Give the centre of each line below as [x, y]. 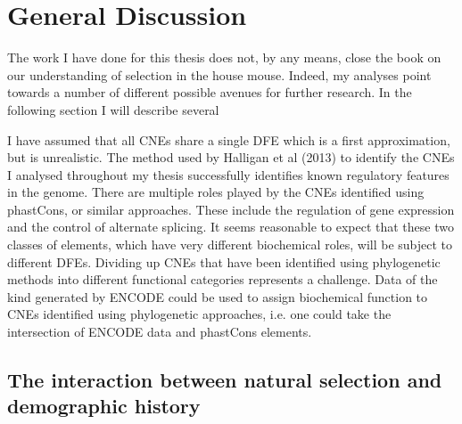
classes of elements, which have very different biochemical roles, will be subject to [230, 245]
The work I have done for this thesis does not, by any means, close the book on [224, 57]
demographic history [104, 406]
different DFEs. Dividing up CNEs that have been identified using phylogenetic [224, 261]
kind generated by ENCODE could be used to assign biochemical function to [218, 296]
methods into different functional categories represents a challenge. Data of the [223, 279]
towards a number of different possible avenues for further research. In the [210, 92]
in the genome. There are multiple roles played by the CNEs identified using [216, 192]
